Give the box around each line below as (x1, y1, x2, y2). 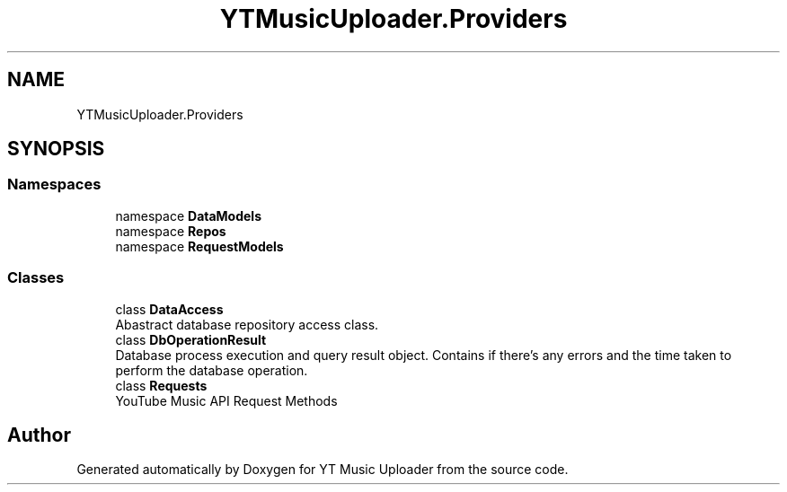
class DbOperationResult (115, 331, 267, 347)
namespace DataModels (115, 207, 262, 224)
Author (7, 423, 71, 446)
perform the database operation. (115, 362, 308, 378)
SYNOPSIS (7, 137, 105, 161)
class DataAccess (115, 301, 224, 317)
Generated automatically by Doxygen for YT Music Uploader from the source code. (76, 461, 569, 478)
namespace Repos (115, 223, 226, 239)
